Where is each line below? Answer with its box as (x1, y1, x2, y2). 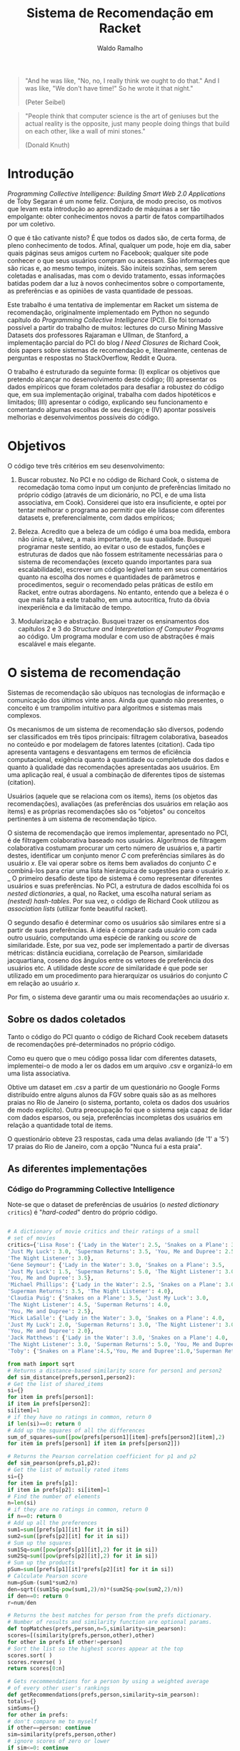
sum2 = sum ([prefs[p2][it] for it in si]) (7, 1532, 130, 1540)
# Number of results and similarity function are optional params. (7, 1619, 213, 1626)
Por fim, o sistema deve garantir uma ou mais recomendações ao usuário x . (7, 993, 230, 1001)
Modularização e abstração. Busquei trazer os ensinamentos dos (17, 616, 209, 626)
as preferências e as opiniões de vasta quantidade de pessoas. (7, 286, 194, 295)
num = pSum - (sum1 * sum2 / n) (7, 1579, 79, 1586)
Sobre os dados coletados (7, 1013, 126, 1025)
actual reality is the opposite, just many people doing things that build (24, 119, 230, 128)
